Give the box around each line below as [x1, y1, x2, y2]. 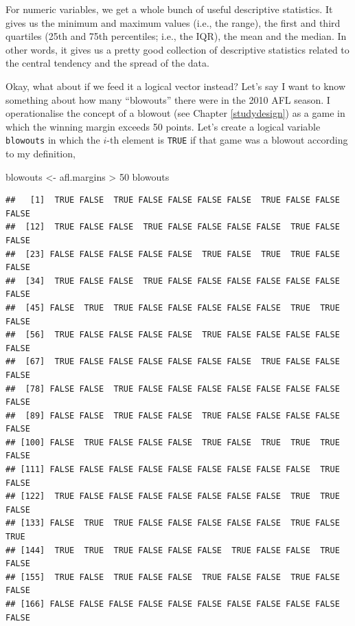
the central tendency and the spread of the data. [5, 56, 209, 70]
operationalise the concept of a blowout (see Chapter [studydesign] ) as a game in [5, 106, 345, 120]
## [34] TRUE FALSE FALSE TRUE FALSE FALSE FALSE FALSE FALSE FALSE [5, 276, 340, 286]
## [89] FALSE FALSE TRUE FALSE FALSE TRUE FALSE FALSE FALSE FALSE [5, 410, 340, 421]
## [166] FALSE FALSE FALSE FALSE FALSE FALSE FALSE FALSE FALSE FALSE [5, 599, 340, 609]
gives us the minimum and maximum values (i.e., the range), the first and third [5, 15, 341, 30]
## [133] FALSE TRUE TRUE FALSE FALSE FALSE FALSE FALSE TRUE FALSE [5, 518, 340, 528]
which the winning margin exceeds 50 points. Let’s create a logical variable [5, 119, 321, 133]
